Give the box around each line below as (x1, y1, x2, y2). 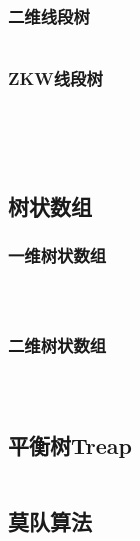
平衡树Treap (8, 430, 132, 461)
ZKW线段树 (8, 66, 103, 91)
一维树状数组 (8, 243, 107, 268)
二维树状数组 (8, 333, 107, 358)
